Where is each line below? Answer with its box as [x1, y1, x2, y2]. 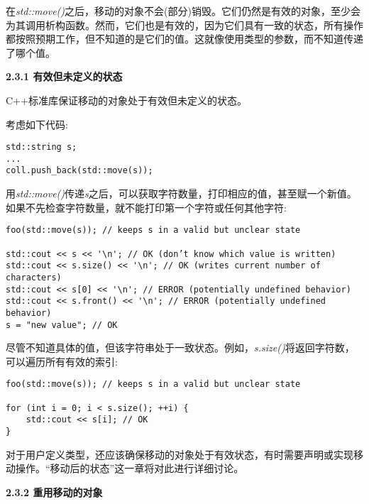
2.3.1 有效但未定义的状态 [6, 69, 123, 84]
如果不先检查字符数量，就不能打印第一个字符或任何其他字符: [6, 199, 287, 214]
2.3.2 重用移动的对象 [6, 484, 103, 499]
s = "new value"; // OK [6, 319, 118, 330]
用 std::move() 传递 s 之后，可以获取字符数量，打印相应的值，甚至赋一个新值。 [6, 186, 357, 201]
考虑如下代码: [6, 116, 68, 131]
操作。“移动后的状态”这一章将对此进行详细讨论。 [15, 461, 244, 476]
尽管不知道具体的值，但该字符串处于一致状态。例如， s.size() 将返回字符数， [6, 340, 355, 355]
